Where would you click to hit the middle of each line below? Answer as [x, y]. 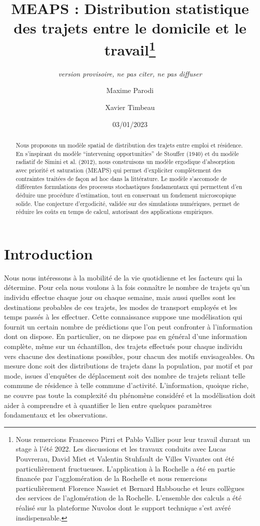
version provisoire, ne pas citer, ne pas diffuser [130, 73]
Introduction [48, 253]
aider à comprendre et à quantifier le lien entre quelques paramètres [108, 405]
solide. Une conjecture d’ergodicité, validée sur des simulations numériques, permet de [127, 203]
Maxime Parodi [130, 90]
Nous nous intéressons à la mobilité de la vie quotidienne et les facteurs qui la [123, 277]
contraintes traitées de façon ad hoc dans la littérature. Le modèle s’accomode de [121, 178]
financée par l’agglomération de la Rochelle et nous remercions [111, 478]
